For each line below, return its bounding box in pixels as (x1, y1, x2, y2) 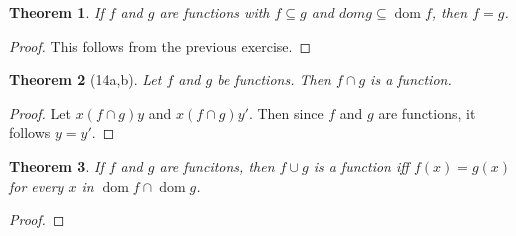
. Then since (248, 102, 324, 123)
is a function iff (313, 155, 409, 176)
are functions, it (378, 102, 476, 123)
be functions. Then (217, 69, 331, 90)
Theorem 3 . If (9, 155, 104, 176)
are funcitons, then (159, 155, 275, 176)
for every (9, 175, 64, 196)
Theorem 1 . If (9, 2, 104, 22)
